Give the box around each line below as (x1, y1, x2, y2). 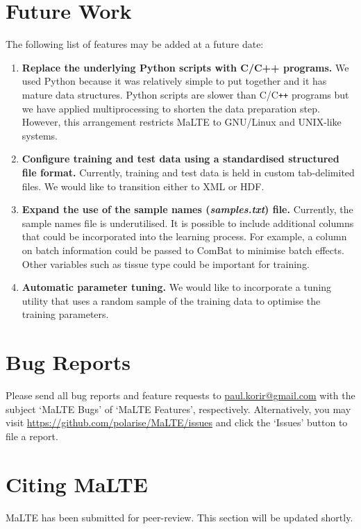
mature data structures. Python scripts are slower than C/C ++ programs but (22, 87, 349, 101)
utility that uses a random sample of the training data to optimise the (22, 293, 321, 308)
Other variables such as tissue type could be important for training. (22, 256, 310, 271)
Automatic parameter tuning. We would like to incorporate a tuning (22, 280, 332, 294)
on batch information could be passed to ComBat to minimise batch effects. (22, 242, 344, 257)
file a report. (6, 428, 58, 443)
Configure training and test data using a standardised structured (22, 151, 339, 166)
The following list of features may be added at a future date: (6, 37, 264, 51)
